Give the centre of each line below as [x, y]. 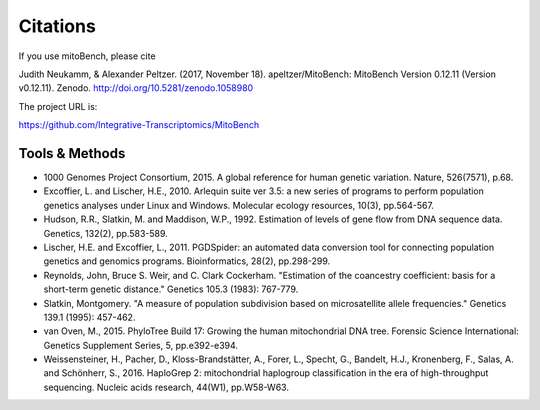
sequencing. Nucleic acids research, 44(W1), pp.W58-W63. [166, 387]
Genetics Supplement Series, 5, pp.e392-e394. [141, 345]
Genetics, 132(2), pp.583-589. [106, 233]
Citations [57, 26]
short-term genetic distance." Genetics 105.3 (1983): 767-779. [171, 289]
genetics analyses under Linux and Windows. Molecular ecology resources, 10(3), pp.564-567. [239, 205]
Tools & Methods [72, 153]
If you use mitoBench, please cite [87, 56]
